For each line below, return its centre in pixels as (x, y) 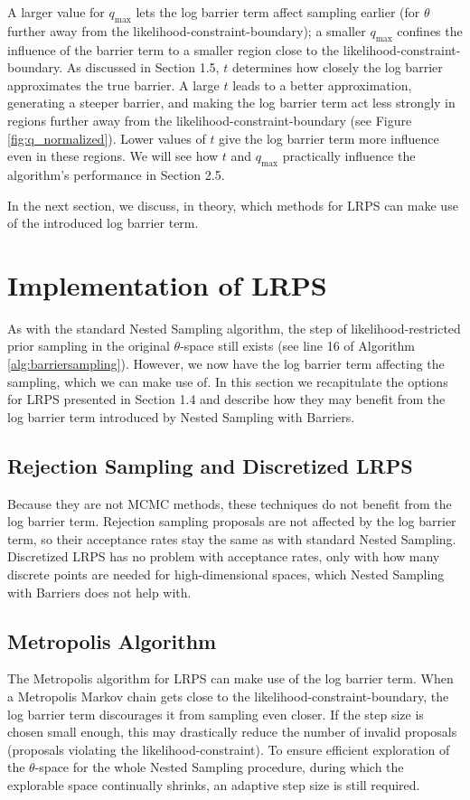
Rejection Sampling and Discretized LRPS (210, 465)
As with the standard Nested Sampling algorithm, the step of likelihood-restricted (234, 328)
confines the (430, 30)
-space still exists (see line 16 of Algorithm (297, 346)
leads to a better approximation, (322, 85)
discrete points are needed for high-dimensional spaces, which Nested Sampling (226, 574)
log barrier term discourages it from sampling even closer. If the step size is (216, 714)
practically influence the (349, 156)
